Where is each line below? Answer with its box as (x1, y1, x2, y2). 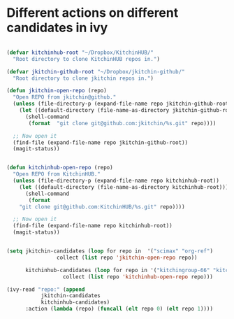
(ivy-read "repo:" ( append (6, 285, 85, 293)
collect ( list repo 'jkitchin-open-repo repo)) (56, 254, 198, 261)
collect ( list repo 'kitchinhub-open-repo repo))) (62, 273, 214, 281)
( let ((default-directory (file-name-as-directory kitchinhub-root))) (19, 183, 229, 190)
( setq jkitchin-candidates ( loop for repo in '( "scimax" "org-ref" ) (6, 248, 214, 255)
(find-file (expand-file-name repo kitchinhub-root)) (13, 222, 173, 229)
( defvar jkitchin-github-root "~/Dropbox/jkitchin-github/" (6, 68, 186, 75)
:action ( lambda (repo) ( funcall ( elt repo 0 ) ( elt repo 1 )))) (24, 306, 214, 313)
